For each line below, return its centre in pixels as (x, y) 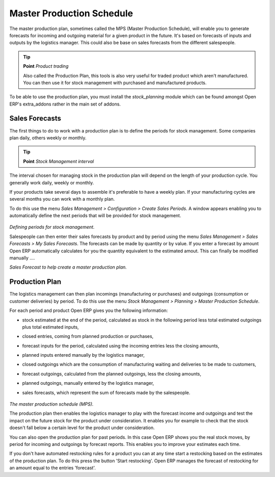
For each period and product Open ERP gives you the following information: (89, 310)
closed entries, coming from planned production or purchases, (88, 336)
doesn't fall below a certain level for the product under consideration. (82, 428)
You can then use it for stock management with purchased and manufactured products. (115, 83)
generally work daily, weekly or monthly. (52, 182)
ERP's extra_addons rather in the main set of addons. (65, 104)
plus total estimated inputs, (50, 327)
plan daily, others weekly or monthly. (48, 138)
